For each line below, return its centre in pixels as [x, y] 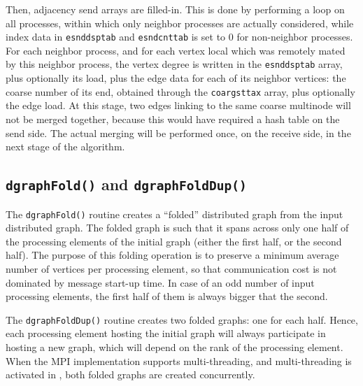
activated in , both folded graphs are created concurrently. [130, 374]
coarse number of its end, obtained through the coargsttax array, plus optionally [180, 91]
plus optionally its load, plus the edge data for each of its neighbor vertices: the [176, 78]
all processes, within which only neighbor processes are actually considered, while [180, 23]
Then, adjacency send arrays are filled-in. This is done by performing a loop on [175, 9]
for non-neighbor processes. [295, 37]
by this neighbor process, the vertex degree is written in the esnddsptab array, [174, 64]
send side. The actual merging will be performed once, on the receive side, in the [178, 133]
